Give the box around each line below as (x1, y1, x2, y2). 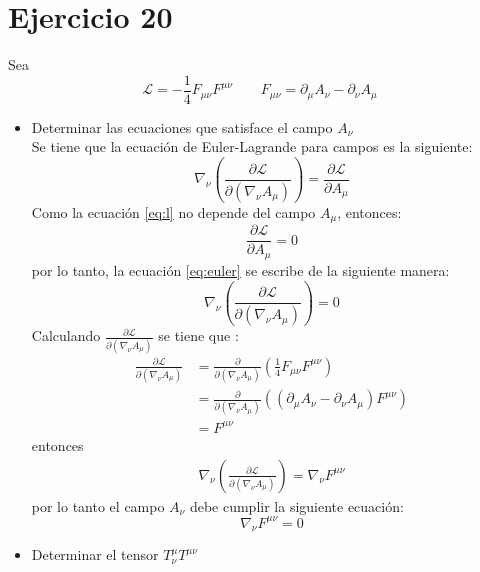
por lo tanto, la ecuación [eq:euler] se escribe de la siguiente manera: (31, 259, 450, 280)
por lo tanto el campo (31, 495, 165, 516)
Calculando (31, 325, 101, 346)
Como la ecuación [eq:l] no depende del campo (31, 201, 316, 222)
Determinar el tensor (31, 544, 159, 565)
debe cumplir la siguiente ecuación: (189, 495, 404, 516)
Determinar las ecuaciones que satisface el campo (31, 116, 333, 137)
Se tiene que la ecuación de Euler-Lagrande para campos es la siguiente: (31, 136, 473, 157)
